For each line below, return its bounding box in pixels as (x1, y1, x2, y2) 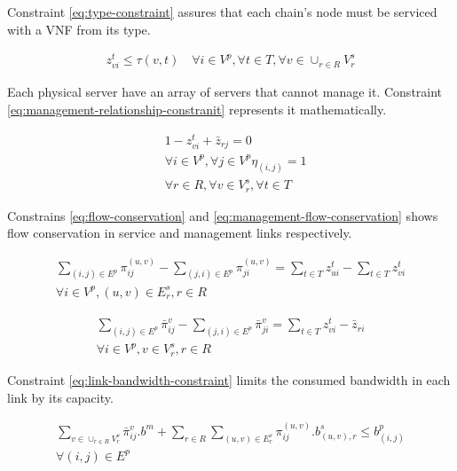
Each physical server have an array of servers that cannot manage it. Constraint (7, 82, 443, 101)
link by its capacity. (7, 388, 114, 406)
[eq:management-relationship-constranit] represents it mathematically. (7, 100, 387, 119)
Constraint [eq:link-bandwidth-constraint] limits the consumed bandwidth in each (7, 370, 451, 389)
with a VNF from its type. (7, 20, 151, 38)
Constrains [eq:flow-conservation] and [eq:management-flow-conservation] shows (7, 206, 438, 224)
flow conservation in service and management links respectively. (7, 224, 352, 242)
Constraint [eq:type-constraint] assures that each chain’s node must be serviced (7, 3, 437, 20)
